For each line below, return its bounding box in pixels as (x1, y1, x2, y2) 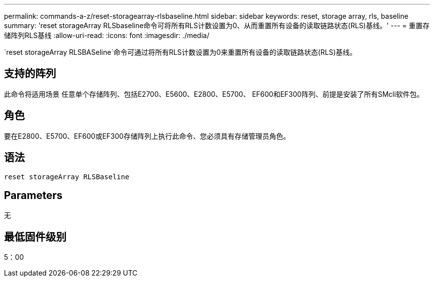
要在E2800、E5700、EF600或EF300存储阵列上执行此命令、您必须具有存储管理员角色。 (4, 131, 290, 140)
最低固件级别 (4, 230, 66, 243)
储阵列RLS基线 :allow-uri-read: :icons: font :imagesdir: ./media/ (4, 31, 210, 40)
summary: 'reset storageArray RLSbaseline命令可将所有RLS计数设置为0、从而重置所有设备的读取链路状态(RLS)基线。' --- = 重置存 (4, 21, 430, 30)
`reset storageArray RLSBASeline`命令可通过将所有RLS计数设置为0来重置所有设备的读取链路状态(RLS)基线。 (4, 48, 357, 56)
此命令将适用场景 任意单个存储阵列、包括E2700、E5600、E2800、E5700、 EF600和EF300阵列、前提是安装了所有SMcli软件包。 (4, 89, 424, 98)
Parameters (4, 189, 62, 201)
